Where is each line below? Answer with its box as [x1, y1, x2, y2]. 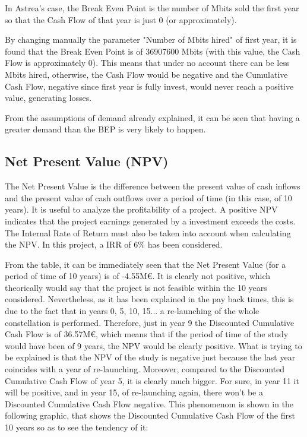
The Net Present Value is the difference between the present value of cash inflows [5, 180, 300, 192]
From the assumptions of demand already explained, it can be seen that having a [5, 111, 300, 123]
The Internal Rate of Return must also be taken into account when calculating [5, 226, 291, 239]
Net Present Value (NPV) [5, 152, 169, 170]
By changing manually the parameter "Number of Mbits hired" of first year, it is [5, 33, 297, 46]
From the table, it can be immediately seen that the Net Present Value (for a [5, 258, 286, 270]
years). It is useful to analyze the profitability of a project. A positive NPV [5, 203, 278, 216]
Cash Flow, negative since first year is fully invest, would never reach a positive [5, 80, 294, 92]
